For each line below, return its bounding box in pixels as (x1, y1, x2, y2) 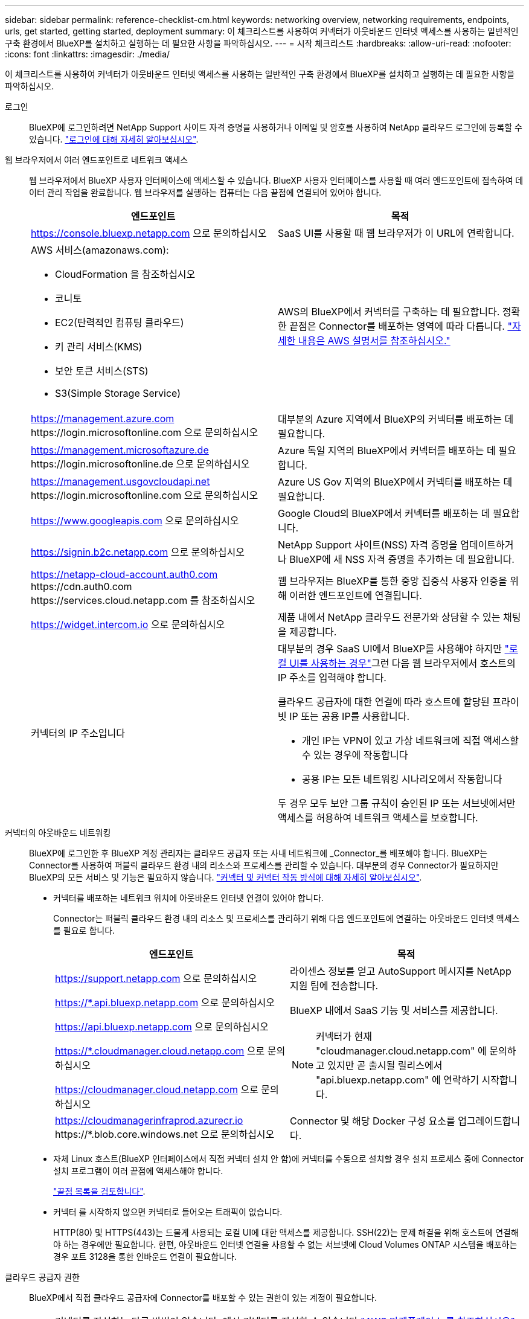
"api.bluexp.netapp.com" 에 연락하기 (316, 1074, 479, 1086)
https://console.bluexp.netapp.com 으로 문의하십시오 (31, 227, 267, 239)
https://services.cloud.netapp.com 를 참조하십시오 (31, 594, 255, 606)
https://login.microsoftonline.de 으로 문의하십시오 (31, 458, 250, 470)
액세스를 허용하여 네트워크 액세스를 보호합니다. (278, 812, 478, 824)
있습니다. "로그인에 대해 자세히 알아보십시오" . (29, 134, 199, 144)
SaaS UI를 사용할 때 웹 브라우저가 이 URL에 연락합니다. (278, 227, 515, 239)
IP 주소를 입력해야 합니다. (278, 672, 386, 684)
